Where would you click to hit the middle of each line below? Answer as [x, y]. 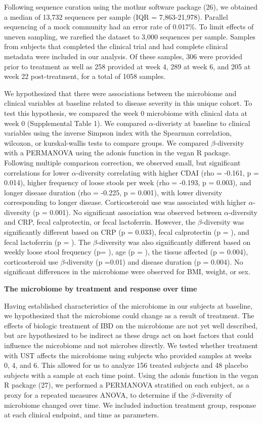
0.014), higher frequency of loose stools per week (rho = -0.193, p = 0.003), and [128, 182]
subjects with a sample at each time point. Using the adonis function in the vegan [131, 375]
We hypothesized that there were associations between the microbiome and [120, 93]
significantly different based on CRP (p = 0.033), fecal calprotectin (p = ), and [127, 232]
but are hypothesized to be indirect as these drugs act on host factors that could [129, 335]
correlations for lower [37, 172]
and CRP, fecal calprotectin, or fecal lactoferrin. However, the [100, 222]
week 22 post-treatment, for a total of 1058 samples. [85, 76]
